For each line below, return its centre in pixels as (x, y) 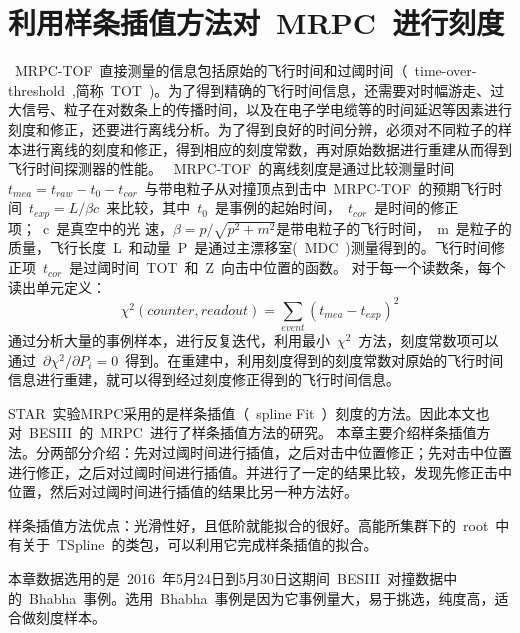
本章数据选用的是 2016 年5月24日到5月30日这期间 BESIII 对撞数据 (226, 578)
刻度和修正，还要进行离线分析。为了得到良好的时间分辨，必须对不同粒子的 (253, 128)
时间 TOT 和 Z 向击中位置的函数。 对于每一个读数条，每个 (308, 267)
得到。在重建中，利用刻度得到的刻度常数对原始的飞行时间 (314, 359)
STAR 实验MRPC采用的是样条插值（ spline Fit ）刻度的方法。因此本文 (242, 412)
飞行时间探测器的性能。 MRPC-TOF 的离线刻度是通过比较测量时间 (231, 168)
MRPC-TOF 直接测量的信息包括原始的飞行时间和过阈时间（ (211, 70)
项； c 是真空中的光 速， (90, 227)
